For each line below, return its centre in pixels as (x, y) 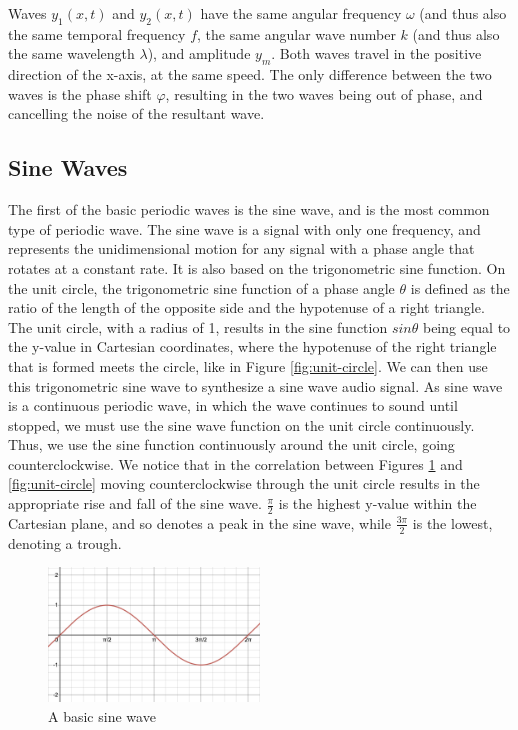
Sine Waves (68, 167)
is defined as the (460, 287)
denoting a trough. (65, 542)
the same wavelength (71, 53)
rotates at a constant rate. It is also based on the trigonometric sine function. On (257, 267)
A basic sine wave (102, 715)
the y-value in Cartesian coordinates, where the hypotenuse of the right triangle (252, 346)
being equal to (466, 326)
